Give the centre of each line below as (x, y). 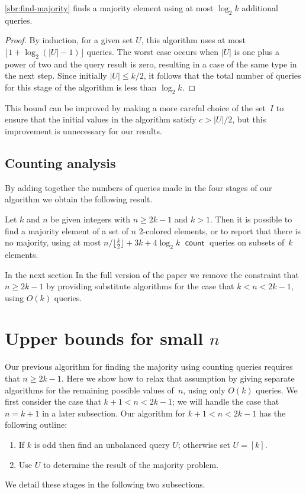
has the (272, 413)
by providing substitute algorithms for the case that (140, 286)
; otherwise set (204, 444)
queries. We (277, 390)
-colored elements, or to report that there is (222, 230)
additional (260, 8)
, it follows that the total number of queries (222, 75)
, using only (204, 390)
